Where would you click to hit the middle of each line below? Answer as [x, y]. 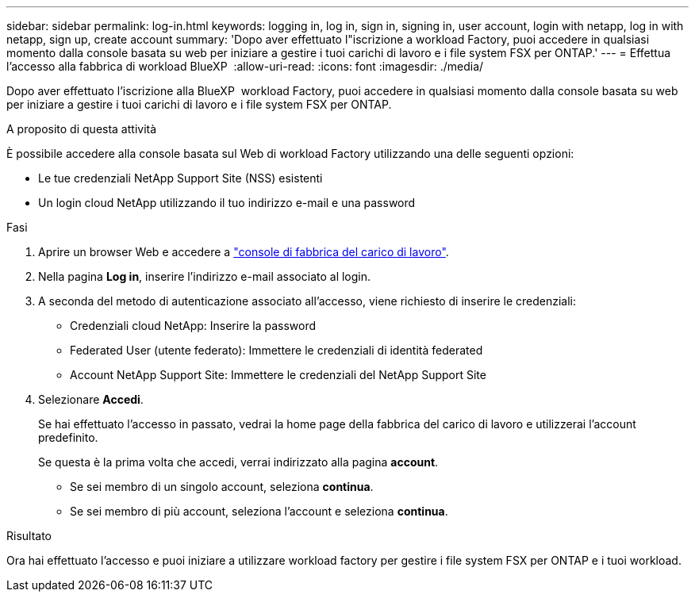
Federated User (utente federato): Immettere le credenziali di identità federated [276, 350]
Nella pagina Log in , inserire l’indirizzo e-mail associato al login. [205, 276]
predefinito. [68, 437]
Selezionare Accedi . [91, 399]
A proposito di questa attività [82, 129]
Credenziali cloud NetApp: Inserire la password [193, 326]
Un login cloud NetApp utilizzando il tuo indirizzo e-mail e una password [227, 203]
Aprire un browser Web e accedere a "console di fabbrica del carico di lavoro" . [244, 252]
